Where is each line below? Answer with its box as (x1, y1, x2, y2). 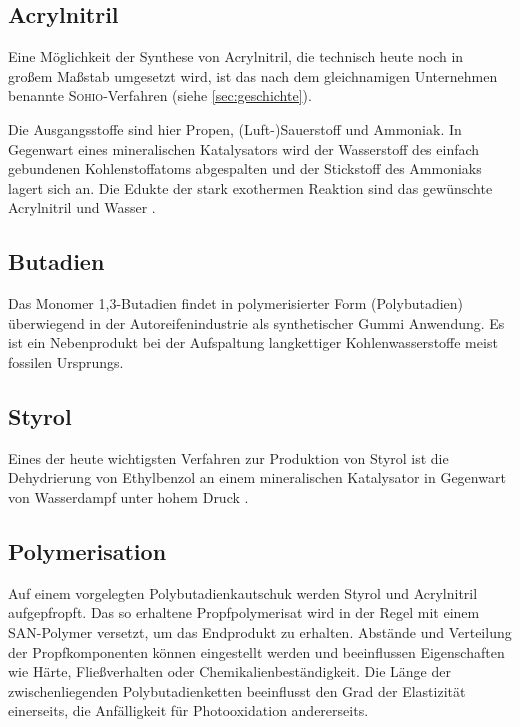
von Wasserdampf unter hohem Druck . (8, 486, 249, 507)
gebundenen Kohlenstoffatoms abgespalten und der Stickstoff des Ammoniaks (8, 158, 482, 179)
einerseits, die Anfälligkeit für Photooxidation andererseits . (8, 700, 369, 721)
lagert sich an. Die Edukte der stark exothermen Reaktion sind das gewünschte (8, 177, 493, 198)
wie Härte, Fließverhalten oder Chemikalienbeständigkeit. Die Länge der (8, 661, 451, 682)
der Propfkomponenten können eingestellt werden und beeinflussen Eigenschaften (8, 641, 505, 662)
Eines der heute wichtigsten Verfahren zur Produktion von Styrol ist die (8, 447, 449, 468)
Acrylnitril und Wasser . (8, 197, 156, 218)
